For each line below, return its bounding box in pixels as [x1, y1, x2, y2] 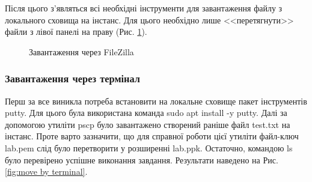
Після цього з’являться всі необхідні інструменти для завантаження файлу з [5, 2, 283, 14]
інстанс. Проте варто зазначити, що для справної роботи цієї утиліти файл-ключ [5, 130, 299, 142]
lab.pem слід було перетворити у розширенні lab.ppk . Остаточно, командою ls [5, 141, 293, 154]
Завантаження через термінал [5, 71, 140, 86]
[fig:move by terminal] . [5, 165, 88, 178]
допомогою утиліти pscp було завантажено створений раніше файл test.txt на [5, 118, 290, 130]
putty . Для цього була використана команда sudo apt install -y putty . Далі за [5, 106, 287, 119]
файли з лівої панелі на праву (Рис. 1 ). [5, 25, 147, 38]
